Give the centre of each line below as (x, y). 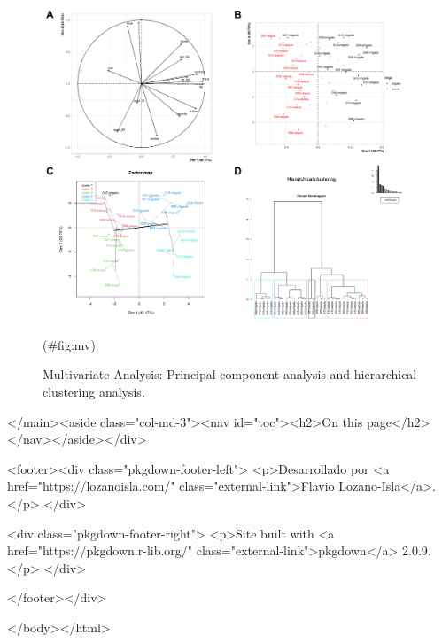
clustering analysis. (94, 391)
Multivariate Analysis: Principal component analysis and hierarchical (230, 374)
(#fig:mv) (69, 344)
